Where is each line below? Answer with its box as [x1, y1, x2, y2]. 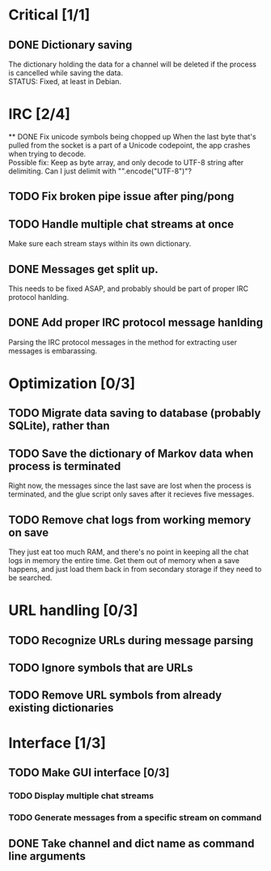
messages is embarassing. [8, 346, 98, 356]
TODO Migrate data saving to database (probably [8, 407, 261, 421]
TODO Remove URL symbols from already [8, 689, 222, 702]
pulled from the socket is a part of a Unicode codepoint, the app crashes [8, 140, 251, 150]
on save [8, 525, 49, 540]
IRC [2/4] [8, 105, 71, 123]
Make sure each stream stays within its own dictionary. [8, 239, 192, 249]
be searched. [8, 573, 53, 583]
